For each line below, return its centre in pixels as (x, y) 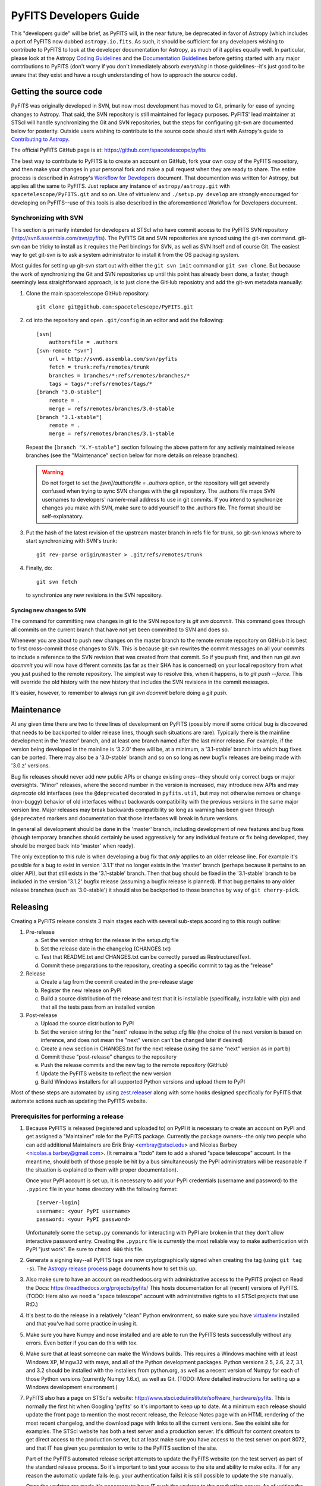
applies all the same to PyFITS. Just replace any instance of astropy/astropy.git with (120, 186)
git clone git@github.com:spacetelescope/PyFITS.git (115, 307)
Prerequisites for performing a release (67, 1116)
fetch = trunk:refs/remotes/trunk (99, 367)
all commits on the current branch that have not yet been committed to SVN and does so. (120, 629)
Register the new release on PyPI (81, 990)
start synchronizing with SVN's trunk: (72, 541)
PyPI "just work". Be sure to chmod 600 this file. (85, 1249)
